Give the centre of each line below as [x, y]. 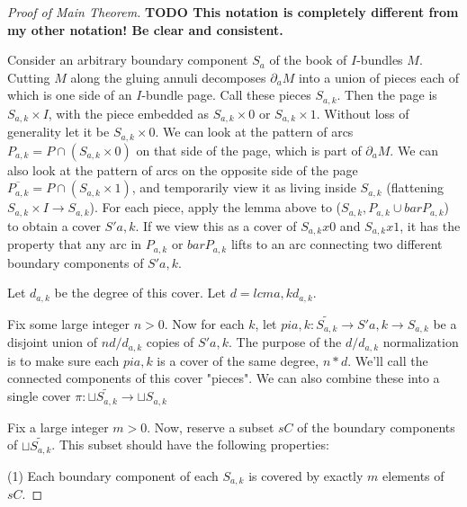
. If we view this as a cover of [216, 225]
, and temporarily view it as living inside [244, 187]
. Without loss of [363, 113]
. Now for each [204, 323]
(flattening [415, 187]
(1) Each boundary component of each [113, 475]
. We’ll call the [388, 360]
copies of [170, 342]
